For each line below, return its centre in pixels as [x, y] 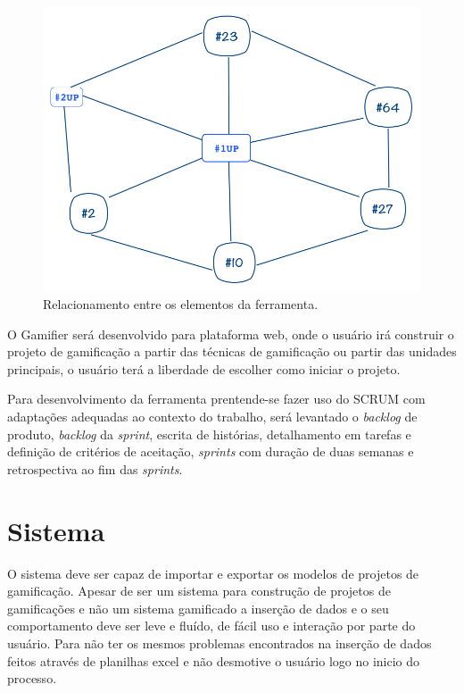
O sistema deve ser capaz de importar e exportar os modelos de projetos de [213, 573]
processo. [32, 678]
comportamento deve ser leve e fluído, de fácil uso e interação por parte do [211, 626]
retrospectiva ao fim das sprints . [95, 468]
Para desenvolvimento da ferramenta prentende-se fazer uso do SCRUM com [216, 399]
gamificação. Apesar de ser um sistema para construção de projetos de [199, 591]
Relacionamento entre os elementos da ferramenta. [181, 304]
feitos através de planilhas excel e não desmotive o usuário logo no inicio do [214, 660]
